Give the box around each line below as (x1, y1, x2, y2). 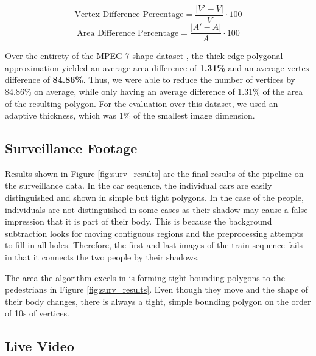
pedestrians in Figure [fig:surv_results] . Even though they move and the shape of (5, 283, 309, 296)
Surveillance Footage (5, 139, 138, 158)
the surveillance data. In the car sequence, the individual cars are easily (5, 179, 272, 192)
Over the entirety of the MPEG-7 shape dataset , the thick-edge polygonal (5, 49, 283, 62)
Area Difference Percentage (77, 29, 179, 38)
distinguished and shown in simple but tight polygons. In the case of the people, (5, 191, 304, 204)
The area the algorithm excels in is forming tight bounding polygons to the (5, 271, 286, 284)
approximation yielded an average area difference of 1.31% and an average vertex (5, 61, 311, 74)
